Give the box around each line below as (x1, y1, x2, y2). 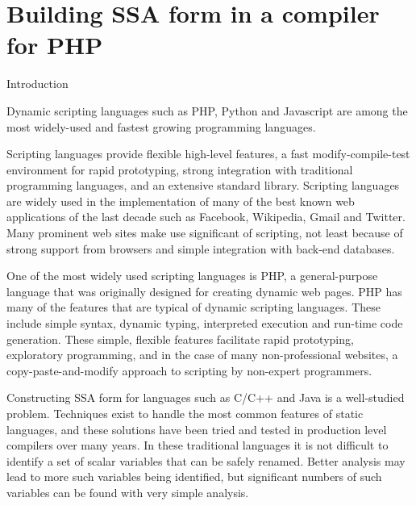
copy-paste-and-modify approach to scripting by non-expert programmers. (6, 362, 372, 378)
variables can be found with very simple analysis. (6, 483, 249, 500)
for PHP (6, 28, 103, 61)
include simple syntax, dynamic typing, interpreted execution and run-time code (6, 315, 403, 332)
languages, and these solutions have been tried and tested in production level (6, 420, 387, 437)
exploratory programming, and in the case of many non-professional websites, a (6, 346, 398, 363)
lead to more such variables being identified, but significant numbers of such (6, 468, 382, 485)
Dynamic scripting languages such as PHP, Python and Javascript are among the (6, 102, 408, 119)
